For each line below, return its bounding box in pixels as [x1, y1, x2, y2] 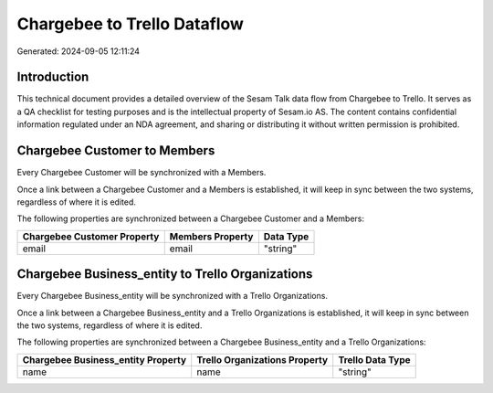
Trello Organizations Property [196, 353, 329, 366]
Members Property [169, 229, 254, 242]
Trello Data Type [338, 353, 411, 366]
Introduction [16, 69, 89, 85]
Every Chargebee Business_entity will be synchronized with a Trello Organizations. [16, 291, 329, 302]
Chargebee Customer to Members [16, 143, 215, 159]
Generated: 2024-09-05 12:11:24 [16, 46, 141, 57]
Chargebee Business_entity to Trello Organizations [16, 266, 313, 282]
